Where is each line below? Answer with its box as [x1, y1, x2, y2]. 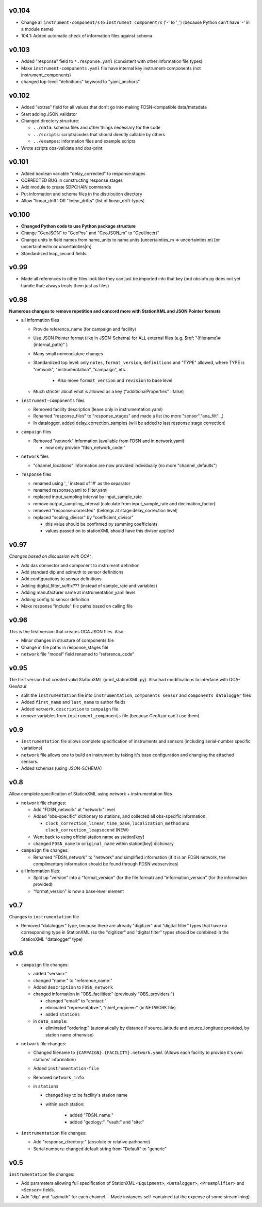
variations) [21, 745, 43, 751]
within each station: [45, 1101, 85, 1107]
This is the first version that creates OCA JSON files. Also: [9, 628, 125, 634]
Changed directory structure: [21, 118, 80, 124]
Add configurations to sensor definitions [21, 576, 102, 582]
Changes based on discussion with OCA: [9, 553, 91, 559]
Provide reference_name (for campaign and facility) [33, 326, 137, 332]
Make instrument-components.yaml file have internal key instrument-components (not [21, 65, 201, 71]
